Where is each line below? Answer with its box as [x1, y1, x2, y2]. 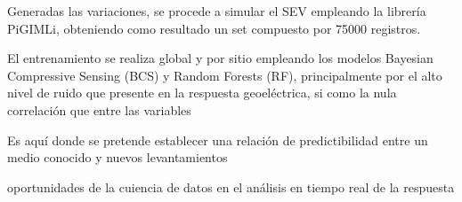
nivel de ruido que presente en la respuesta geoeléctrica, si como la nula [7, 83, 397, 102]
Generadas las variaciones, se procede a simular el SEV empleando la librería [7, 2, 426, 19]
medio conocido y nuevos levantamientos [7, 148, 228, 167]
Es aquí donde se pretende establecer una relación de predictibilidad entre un [7, 130, 428, 149]
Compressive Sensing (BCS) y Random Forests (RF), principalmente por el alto [7, 66, 442, 84]
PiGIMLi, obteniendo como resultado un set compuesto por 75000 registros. [7, 19, 421, 37]
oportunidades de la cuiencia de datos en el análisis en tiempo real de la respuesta [7, 177, 455, 196]
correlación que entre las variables [7, 100, 191, 119]
